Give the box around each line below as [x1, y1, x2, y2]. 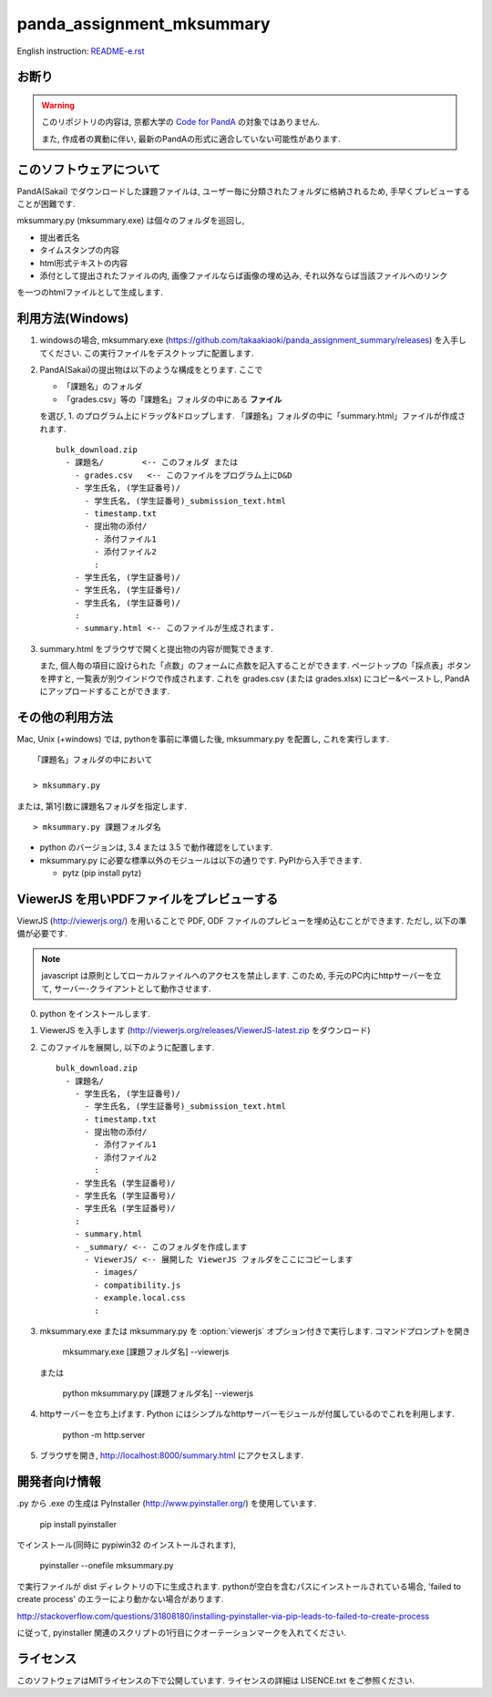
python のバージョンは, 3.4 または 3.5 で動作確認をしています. [39, 842, 273, 853]
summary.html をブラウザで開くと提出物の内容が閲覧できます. [39, 643, 273, 654]
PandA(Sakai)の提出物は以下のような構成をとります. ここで [39, 365, 263, 376]
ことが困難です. [16, 199, 77, 210]
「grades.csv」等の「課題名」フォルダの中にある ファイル [62, 393, 282, 405]
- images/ [94, 1268, 138, 1278]
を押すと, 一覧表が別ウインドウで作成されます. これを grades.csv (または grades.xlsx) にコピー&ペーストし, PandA [39, 673, 470, 684]
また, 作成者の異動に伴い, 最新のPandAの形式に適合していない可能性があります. [41, 133, 341, 144]
